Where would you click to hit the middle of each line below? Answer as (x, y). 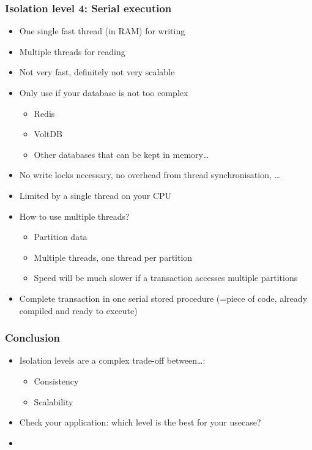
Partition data (61, 237)
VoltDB (48, 134)
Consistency (56, 381)
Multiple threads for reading (72, 51)
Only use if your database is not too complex (104, 92)
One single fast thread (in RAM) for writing (102, 31)
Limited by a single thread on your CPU (95, 195)
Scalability (54, 401)
